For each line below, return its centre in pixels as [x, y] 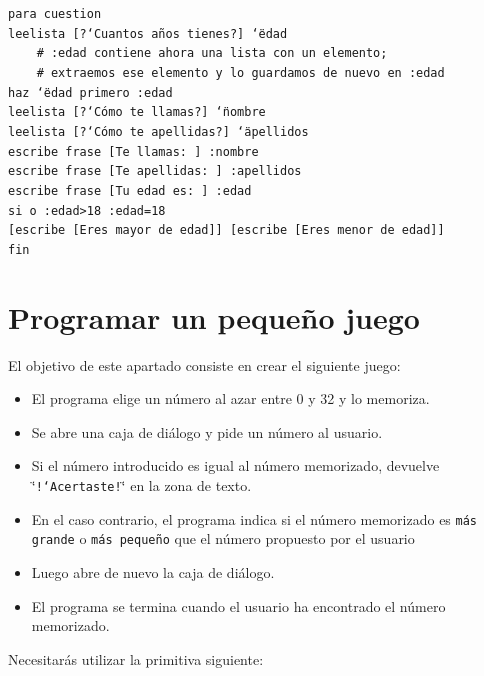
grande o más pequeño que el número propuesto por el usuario [223, 538]
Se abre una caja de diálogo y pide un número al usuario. [207, 431]
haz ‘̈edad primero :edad [90, 92]
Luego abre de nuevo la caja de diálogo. [153, 572]
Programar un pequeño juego [214, 316]
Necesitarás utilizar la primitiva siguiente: [136, 658]
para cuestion [55, 14]
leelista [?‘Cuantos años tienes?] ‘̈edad [148, 33]
